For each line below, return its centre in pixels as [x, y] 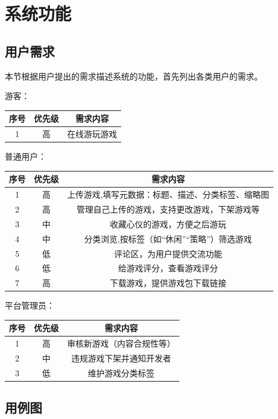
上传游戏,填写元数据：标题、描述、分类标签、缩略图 [168, 194]
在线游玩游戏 [92, 134]
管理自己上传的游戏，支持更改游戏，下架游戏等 [168, 209]
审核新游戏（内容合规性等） [121, 343]
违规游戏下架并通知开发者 [121, 358]
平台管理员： [30, 305]
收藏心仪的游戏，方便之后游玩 [168, 223]
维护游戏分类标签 [121, 372]
